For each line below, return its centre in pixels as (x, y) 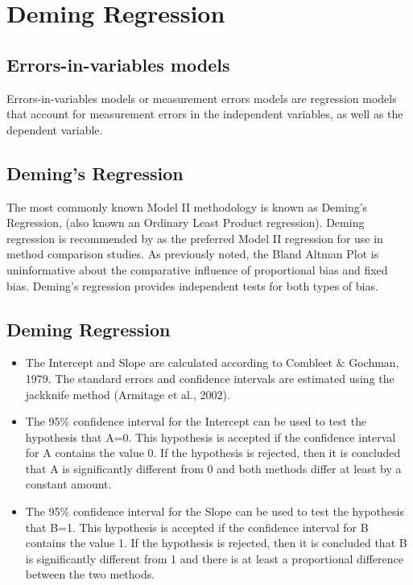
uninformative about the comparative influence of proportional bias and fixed (197, 269)
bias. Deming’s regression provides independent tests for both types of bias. (192, 285)
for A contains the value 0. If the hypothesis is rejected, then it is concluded (213, 453)
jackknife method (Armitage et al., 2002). (128, 394)
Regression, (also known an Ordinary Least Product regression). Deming (186, 222)
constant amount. (68, 484)
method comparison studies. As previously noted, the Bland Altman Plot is (193, 254)
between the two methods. (90, 574)
